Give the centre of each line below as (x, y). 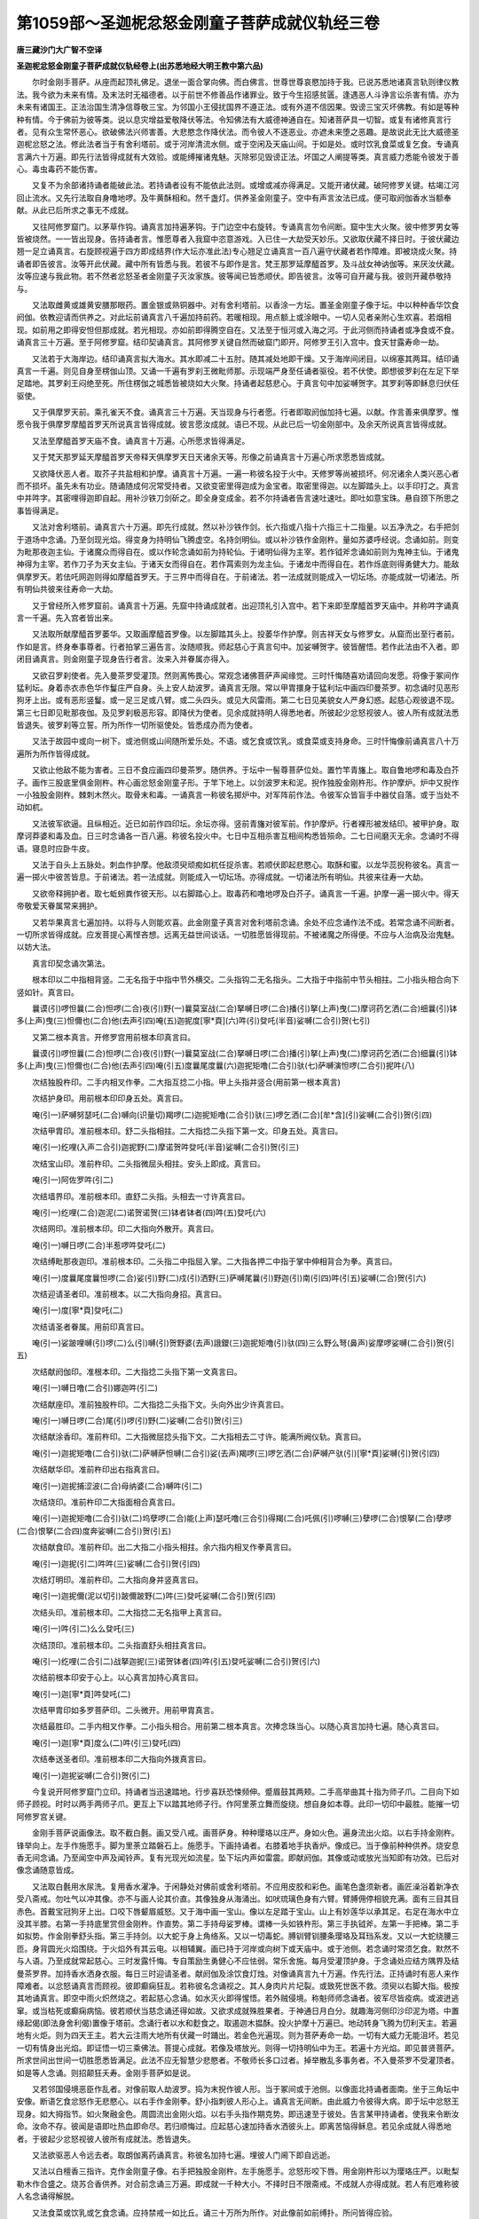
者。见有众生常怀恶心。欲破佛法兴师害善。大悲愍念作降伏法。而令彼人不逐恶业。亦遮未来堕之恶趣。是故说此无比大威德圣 (238, 131)
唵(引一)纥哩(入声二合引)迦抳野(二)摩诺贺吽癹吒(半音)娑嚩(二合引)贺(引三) (165, 1147)
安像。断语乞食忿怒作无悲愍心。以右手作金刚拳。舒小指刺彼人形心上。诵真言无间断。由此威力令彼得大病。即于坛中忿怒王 (238, 2101)
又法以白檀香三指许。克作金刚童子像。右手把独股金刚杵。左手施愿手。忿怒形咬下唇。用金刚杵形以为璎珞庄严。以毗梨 (245, 2171)
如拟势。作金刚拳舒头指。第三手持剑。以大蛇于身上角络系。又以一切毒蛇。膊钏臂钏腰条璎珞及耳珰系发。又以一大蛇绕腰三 (238, 1936)
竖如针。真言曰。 (47, 992)
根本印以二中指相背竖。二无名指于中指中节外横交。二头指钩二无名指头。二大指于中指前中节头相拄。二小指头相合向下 (245, 980)
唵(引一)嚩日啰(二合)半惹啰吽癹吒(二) (98, 1245)
